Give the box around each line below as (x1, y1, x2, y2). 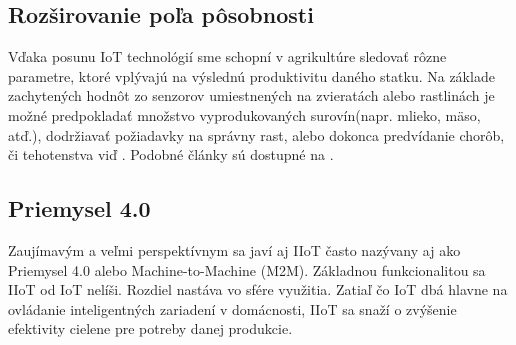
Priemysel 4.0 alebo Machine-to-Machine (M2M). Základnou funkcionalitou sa (8, 259, 486, 280)
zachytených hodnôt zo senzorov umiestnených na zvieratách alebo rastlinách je (8, 85, 495, 106)
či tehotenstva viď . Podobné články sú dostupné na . (8, 144, 334, 165)
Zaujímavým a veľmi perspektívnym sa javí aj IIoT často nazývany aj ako (8, 239, 461, 260)
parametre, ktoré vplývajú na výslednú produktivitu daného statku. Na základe (8, 65, 495, 86)
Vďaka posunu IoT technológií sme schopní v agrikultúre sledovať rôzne (8, 46, 447, 67)
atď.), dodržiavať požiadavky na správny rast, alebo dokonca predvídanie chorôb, (8, 124, 505, 145)
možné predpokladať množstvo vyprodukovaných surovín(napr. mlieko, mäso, (8, 104, 481, 125)
